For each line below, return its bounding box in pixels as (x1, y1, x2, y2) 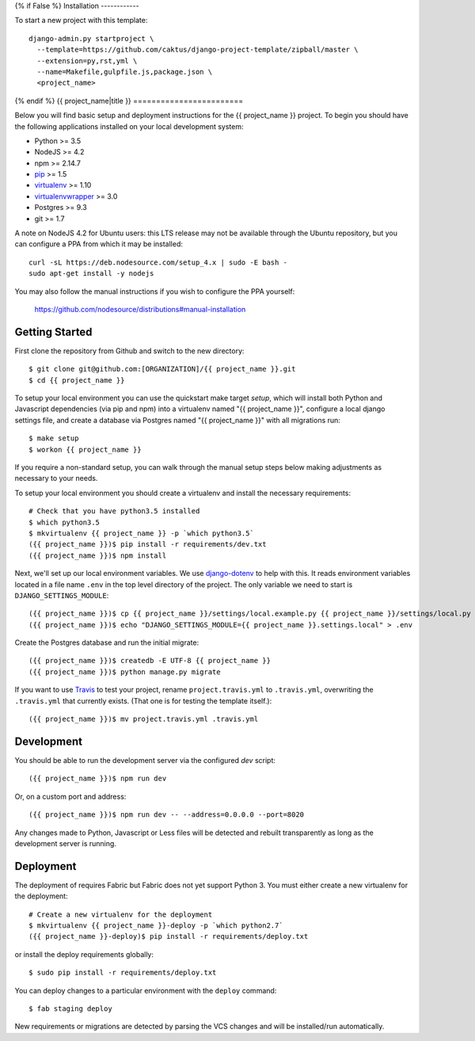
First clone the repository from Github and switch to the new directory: (14, 345, 245, 356)
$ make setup (28, 434, 79, 443)
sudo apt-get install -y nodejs (28, 269, 154, 278)
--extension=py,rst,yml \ (36, 56, 138, 65)
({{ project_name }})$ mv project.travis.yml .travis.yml (28, 715, 259, 724)
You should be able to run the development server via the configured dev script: (14, 755, 276, 765)
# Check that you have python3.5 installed (28, 507, 200, 516)
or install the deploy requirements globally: (14, 949, 154, 959)
